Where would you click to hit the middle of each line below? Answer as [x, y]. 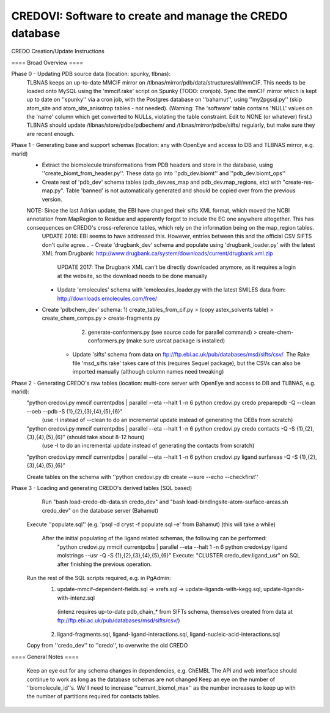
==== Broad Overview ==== [47, 62]
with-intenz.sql [76, 598]
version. [52, 199]
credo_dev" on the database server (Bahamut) [100, 510]
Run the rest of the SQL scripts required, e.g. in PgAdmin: [99, 578]
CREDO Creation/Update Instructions [58, 51]
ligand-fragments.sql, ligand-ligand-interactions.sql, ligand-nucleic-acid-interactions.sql [169, 634]
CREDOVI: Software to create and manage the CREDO [149, 16]
